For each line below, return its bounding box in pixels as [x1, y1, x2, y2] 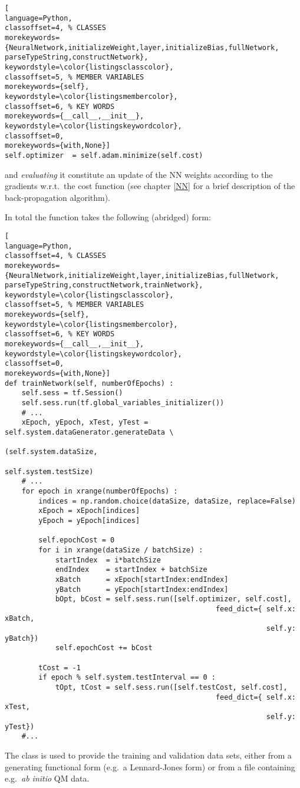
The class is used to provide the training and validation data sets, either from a [5, 749, 292, 761]
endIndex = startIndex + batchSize [55, 565, 207, 574]
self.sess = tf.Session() [21, 389, 123, 398]
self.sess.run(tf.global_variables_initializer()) [21, 399, 225, 408]
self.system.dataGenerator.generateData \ [5, 428, 174, 436]
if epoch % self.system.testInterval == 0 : [38, 673, 216, 682]
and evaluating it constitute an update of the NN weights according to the [5, 168, 273, 180]
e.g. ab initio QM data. [5, 772, 90, 784]
